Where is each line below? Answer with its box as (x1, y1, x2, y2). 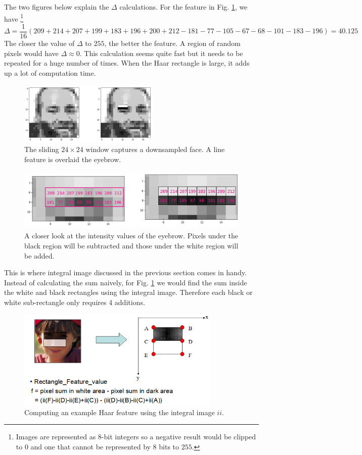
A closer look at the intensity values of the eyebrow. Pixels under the (24, 230, 238, 241)
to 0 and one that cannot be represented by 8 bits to (16, 441, 179, 451)
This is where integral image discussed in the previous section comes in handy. (4, 267, 247, 278)
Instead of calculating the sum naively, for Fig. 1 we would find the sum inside (4, 277, 247, 287)
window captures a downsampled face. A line (85, 144, 225, 155)
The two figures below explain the (4, 2, 109, 12)
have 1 (4, 12, 24, 24)
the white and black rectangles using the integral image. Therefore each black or (4, 287, 253, 297)
